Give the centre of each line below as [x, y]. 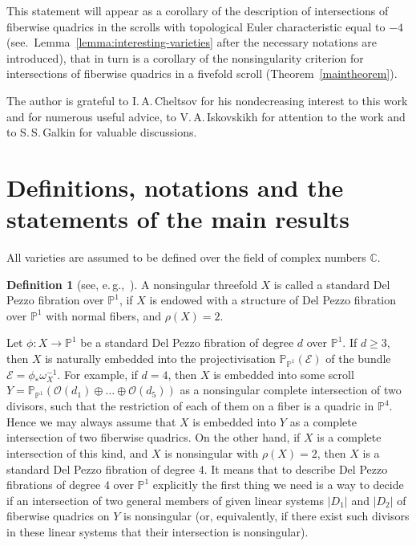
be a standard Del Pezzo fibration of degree [187, 342]
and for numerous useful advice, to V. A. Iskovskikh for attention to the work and [206, 116]
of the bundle [358, 359]
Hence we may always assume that [91, 421]
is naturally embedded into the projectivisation [160, 359]
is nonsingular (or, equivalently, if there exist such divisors [267, 516]
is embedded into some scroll [284, 374]
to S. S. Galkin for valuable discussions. [102, 132]
